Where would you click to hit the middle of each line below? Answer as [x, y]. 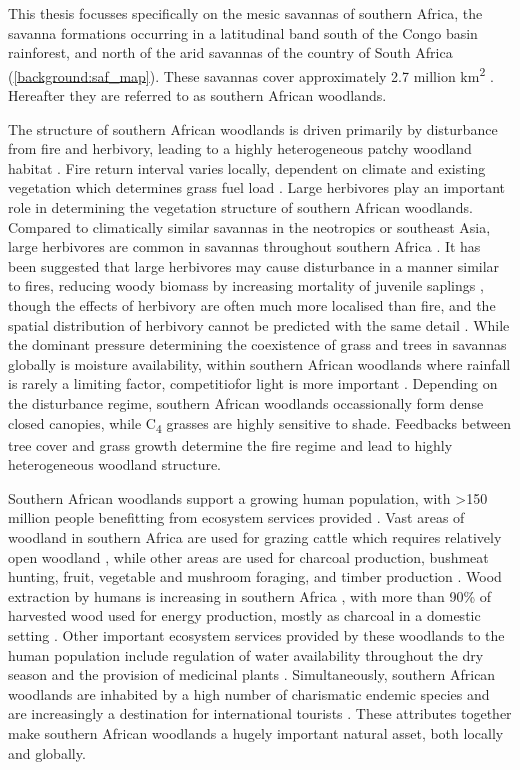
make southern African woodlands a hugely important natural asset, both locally [256, 732]
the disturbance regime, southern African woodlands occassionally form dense [246, 402]
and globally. [47, 752]
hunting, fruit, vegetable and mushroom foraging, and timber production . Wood [255, 576]
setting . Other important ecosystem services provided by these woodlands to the [256, 635]
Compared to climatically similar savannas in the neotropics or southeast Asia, [249, 226]
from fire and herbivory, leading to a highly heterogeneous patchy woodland [240, 148]
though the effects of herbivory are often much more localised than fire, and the [252, 304]
